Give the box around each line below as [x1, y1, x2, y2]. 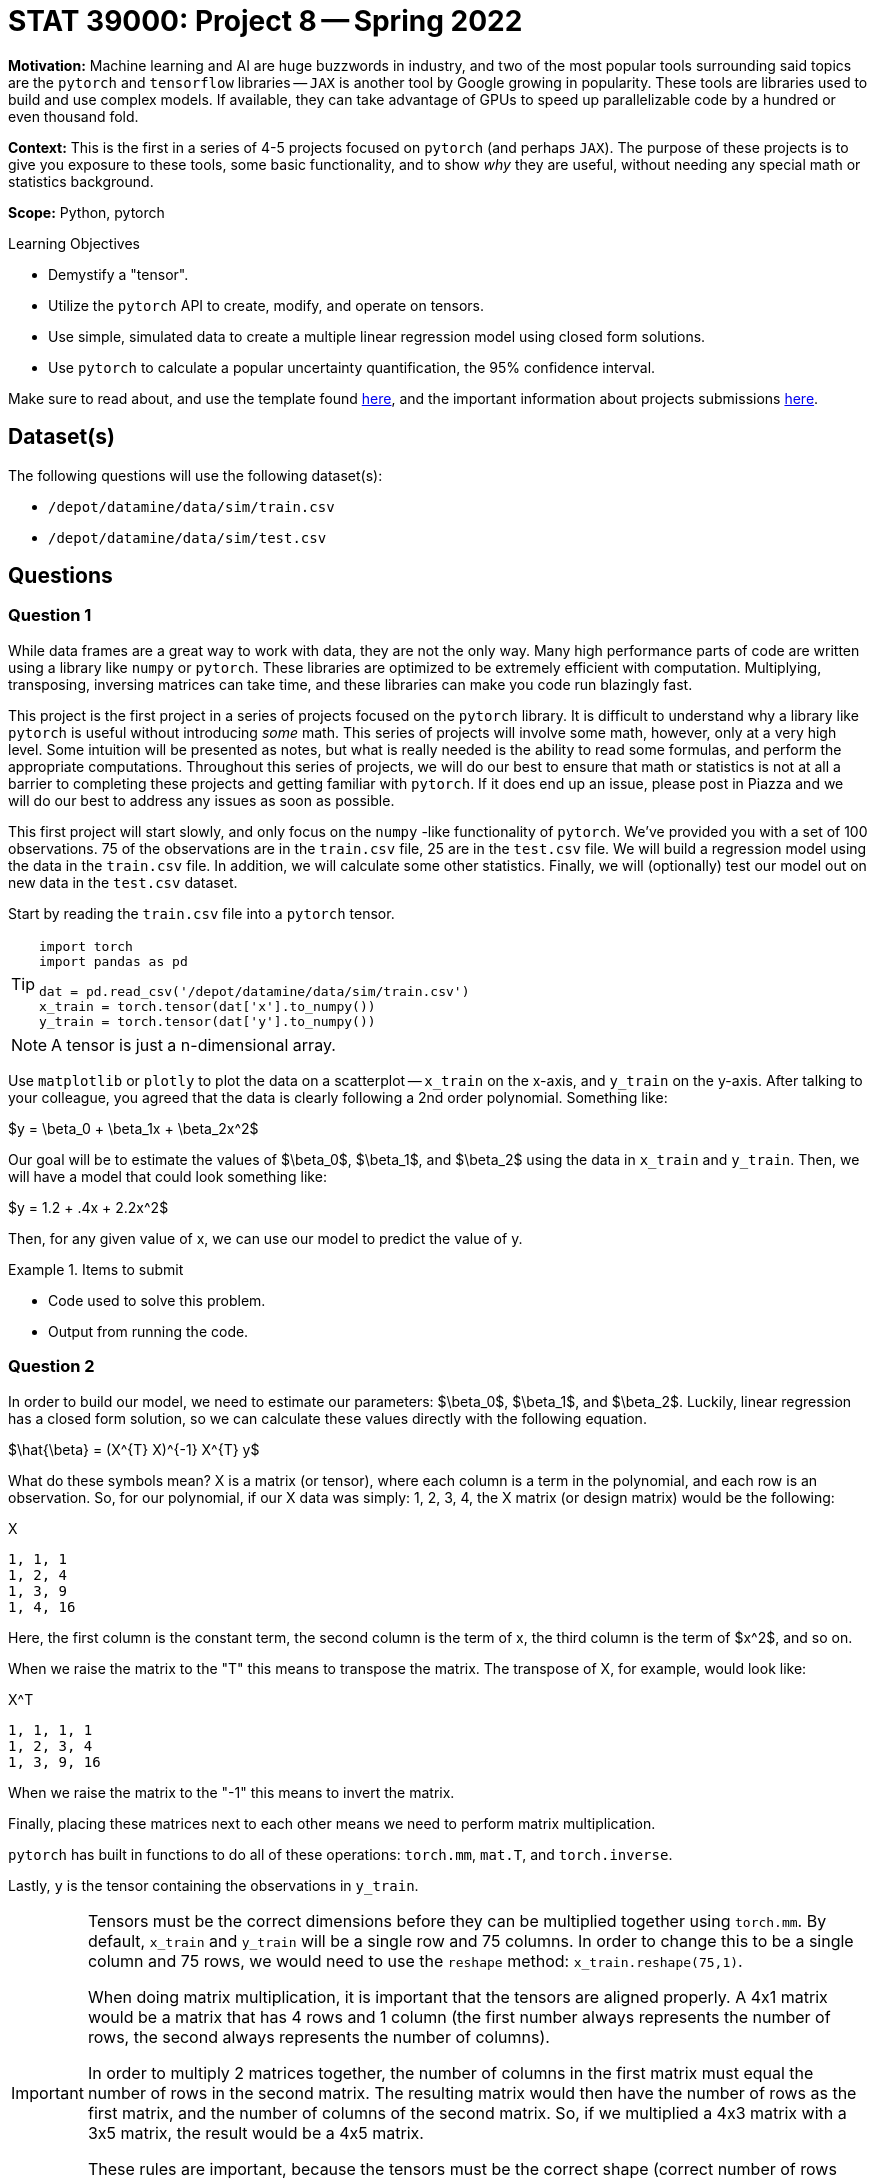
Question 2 [8, 1356, 95, 1377]
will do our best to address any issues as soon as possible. [8, 791, 395, 809]
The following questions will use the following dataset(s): [8, 466, 383, 484]
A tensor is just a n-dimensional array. [51, 1034, 336, 1055]
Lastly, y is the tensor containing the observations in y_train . [8, 1876, 419, 1894]
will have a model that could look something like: [8, 1167, 327, 1185]
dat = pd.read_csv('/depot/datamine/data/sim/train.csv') [39, 983, 470, 999]
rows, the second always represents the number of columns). [87, 2026, 550, 2047]
